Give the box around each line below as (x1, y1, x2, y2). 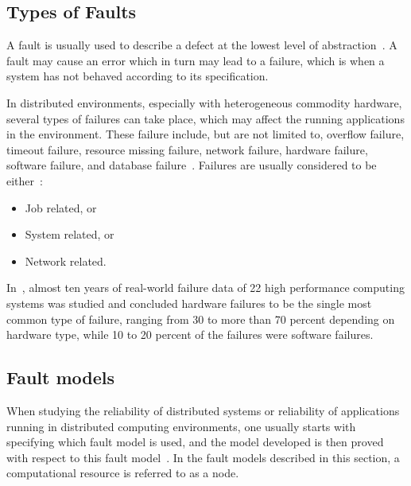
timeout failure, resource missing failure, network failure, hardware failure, (6, 141, 368, 157)
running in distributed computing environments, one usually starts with (6, 418, 356, 434)
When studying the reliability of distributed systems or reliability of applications (6, 402, 400, 418)
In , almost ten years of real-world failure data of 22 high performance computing (6, 279, 405, 296)
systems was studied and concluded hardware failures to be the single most (6, 294, 372, 311)
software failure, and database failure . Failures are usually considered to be (6, 157, 377, 173)
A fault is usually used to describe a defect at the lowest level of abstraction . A (6, 37, 397, 53)
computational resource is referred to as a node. (6, 465, 239, 481)
